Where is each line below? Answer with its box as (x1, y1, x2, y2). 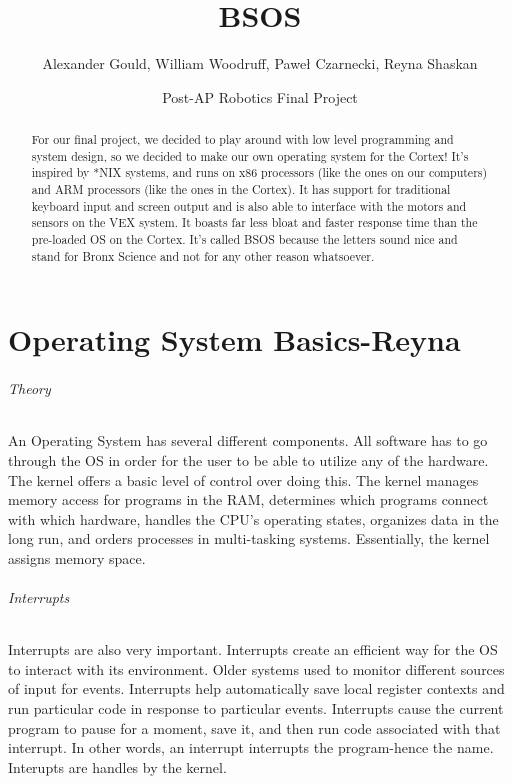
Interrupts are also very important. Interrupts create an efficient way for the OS (8, 639, 498, 660)
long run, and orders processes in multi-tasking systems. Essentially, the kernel (8, 528, 490, 549)
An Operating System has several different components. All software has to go (8, 430, 488, 451)
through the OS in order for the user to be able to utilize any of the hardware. (8, 449, 489, 470)
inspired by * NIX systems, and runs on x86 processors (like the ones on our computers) (31, 164, 488, 181)
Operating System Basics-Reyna (8, 319, 461, 360)
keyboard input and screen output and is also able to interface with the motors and (31, 197, 467, 214)
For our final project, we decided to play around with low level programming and (31, 131, 454, 148)
